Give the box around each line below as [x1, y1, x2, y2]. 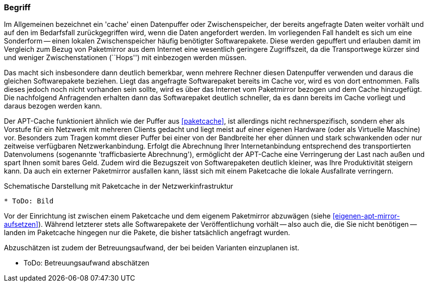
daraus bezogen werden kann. [4, 102, 102, 110]
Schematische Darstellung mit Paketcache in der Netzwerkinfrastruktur [4, 182, 234, 191]
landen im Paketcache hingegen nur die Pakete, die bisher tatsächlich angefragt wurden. [4, 228, 290, 237]
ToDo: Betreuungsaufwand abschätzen [24, 259, 149, 267]
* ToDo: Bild [4, 197, 54, 205]
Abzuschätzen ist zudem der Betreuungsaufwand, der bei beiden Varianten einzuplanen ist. [4, 243, 300, 252]
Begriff [4, 2, 31, 12]
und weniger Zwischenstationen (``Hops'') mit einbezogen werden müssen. [4, 53, 247, 62]
